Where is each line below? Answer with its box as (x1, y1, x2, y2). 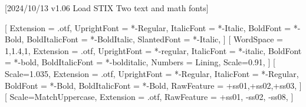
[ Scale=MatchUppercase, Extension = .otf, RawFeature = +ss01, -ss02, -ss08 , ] (5, 91, 294, 103)
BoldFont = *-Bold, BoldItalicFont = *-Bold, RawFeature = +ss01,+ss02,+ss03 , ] (5, 79, 302, 91)
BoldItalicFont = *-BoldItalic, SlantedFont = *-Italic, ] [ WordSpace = (27, 33, 283, 45)
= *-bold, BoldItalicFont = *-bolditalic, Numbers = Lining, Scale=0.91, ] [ (5, 56, 275, 68)
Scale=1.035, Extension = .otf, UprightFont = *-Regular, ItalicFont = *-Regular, (5, 67, 299, 79)
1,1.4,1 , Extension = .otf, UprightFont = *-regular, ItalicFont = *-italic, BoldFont (5, 44, 302, 56)
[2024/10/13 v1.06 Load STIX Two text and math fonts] (5, 2, 209, 14)
